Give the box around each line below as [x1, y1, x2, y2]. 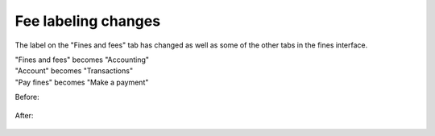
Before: [14, 93, 39, 102]
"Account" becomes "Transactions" [14, 66, 133, 76]
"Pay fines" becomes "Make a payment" [14, 77, 149, 87]
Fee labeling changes [14, 12, 161, 30]
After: [14, 110, 34, 120]
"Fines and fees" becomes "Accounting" [14, 55, 149, 64]
